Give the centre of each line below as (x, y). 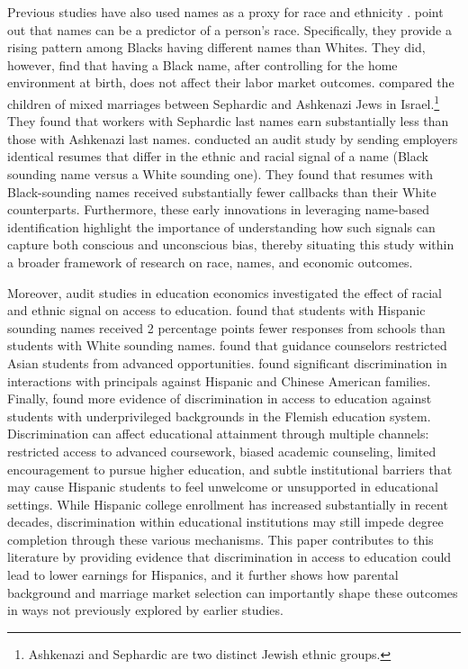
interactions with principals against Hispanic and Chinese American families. (219, 380)
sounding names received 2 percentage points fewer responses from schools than (226, 327)
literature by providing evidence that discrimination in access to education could (229, 557)
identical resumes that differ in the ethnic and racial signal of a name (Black (218, 156)
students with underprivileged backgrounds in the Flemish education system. (219, 416)
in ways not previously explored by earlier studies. (145, 610)
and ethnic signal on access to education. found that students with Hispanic (216, 310)
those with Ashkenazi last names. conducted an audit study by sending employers (233, 138)
